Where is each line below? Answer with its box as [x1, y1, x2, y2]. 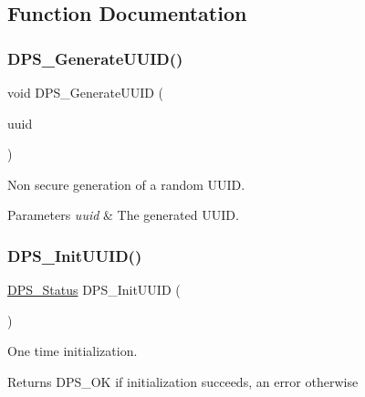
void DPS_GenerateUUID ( [7, 83, 164, 101]
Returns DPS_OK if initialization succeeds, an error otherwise [7, 371, 359, 391]
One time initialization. [7, 341, 138, 360]
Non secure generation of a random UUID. [7, 174, 245, 193]
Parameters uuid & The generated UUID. [7, 205, 239, 225]
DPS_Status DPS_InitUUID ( [7, 280, 181, 299]
